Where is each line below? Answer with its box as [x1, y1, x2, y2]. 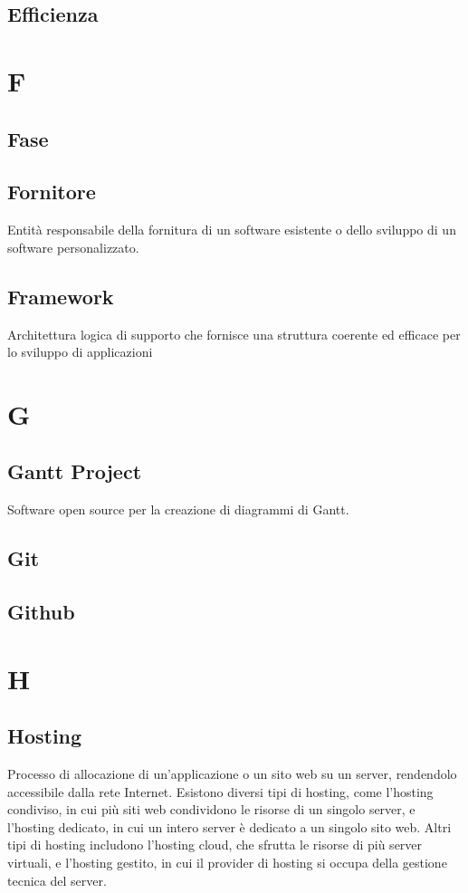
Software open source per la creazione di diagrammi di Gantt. [7, 500, 349, 519]
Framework [7, 282, 114, 310]
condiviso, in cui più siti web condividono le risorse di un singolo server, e [7, 800, 415, 819]
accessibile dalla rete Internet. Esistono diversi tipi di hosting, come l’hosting [7, 782, 434, 801]
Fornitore [7, 178, 96, 206]
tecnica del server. [7, 870, 107, 889]
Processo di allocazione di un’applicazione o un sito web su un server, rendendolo [7, 764, 457, 783]
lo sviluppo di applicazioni [7, 342, 153, 361]
